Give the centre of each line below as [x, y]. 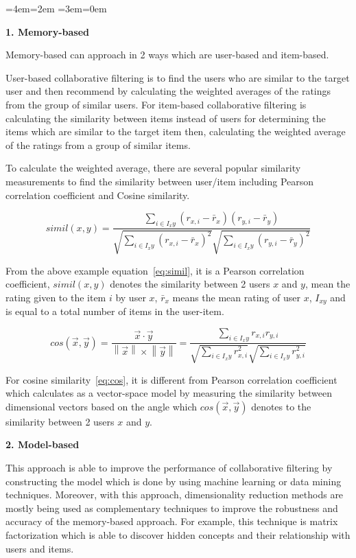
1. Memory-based [47, 31]
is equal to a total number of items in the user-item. [115, 311]
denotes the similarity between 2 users [190, 284]
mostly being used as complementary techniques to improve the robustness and [172, 508]
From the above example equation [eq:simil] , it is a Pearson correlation [155, 270]
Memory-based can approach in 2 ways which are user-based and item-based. [167, 55]
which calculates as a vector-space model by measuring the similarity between [169, 393]
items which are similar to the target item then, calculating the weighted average [176, 131]
